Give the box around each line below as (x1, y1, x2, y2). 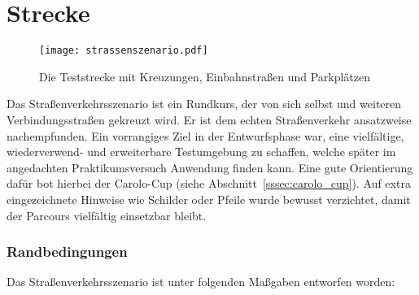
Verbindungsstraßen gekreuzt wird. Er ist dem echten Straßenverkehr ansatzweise (7, 111, 412, 128)
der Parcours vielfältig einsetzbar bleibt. (7, 206, 207, 223)
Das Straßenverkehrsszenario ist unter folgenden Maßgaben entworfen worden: (7, 273, 395, 290)
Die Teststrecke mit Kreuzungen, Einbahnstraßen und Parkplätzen (39, 67, 370, 85)
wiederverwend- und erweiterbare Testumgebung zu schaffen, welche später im (7, 143, 396, 160)
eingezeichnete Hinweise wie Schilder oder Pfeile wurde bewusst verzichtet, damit (7, 190, 411, 207)
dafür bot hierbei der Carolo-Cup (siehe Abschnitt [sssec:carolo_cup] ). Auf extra (7, 175, 411, 192)
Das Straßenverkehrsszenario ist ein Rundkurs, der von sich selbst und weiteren (7, 95, 402, 112)
